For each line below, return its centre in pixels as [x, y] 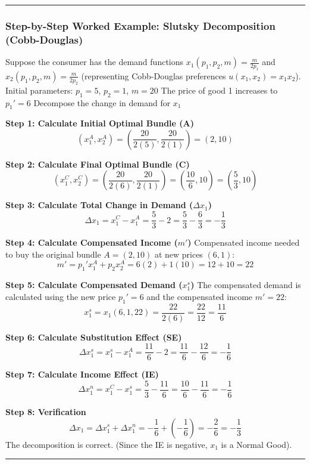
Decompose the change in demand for [102, 102]
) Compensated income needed [244, 242]
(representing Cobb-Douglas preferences [154, 75]
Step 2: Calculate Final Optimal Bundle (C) [98, 164]
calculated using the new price [61, 296]
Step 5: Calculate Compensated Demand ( [94, 285]
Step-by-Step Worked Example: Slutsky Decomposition [140, 25]
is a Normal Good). [256, 444]
